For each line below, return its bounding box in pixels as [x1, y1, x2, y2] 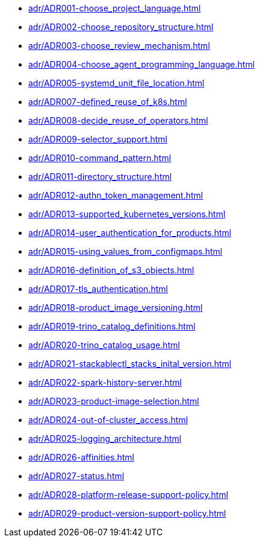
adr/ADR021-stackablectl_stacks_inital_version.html [28, 359, 232, 369]
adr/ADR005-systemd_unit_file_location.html [28, 78, 205, 88]
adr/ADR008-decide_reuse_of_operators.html [28, 115, 208, 126]
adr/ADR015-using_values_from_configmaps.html [28, 246, 223, 257]
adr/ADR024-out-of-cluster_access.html [28, 415, 188, 425]
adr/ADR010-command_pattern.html [28, 153, 172, 163]
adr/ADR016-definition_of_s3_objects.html [28, 265, 194, 275]
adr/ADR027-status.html [28, 471, 125, 481]
